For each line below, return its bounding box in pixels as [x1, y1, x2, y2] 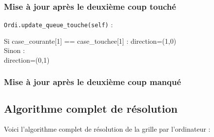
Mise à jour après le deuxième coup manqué [4, 75, 181, 87]
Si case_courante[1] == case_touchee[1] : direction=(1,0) [4, 35, 176, 46]
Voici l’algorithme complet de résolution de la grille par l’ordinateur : [4, 123, 211, 134]
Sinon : [4, 45, 25, 55]
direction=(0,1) [4, 55, 50, 65]
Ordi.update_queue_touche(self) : [4, 19, 113, 30]
